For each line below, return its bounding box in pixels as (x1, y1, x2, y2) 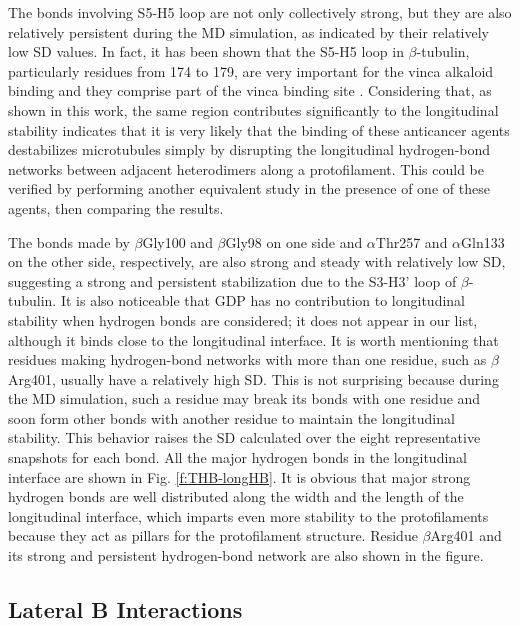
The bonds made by (8, 231, 130, 252)
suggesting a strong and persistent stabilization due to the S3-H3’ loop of (8, 270, 457, 291)
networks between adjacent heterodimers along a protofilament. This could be (8, 158, 484, 179)
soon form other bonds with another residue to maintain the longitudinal (8, 407, 455, 428)
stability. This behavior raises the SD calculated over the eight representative (8, 427, 481, 448)
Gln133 (461, 231, 505, 252)
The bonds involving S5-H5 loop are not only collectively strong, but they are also (8, 2, 512, 22)
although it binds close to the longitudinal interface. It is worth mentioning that (8, 329, 499, 350)
